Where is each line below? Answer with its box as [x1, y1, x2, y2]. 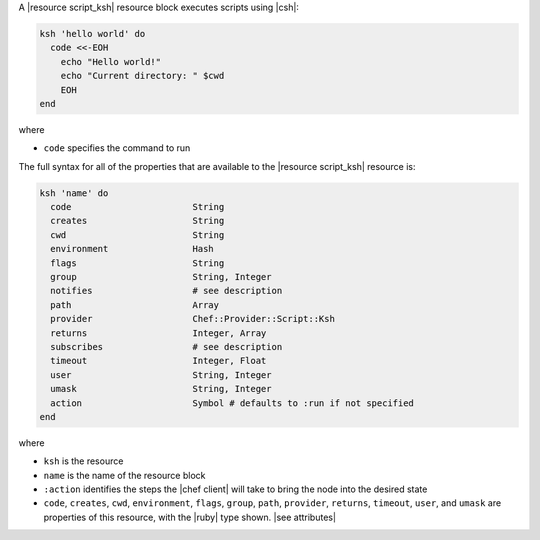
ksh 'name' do [39, 187, 109, 199]
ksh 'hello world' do [39, 28, 146, 39]
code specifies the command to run [43, 142, 191, 154]
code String [50, 201, 225, 213]
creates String [50, 215, 225, 227]
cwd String [50, 229, 225, 240]
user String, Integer [50, 369, 272, 380]
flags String [50, 257, 225, 269]
